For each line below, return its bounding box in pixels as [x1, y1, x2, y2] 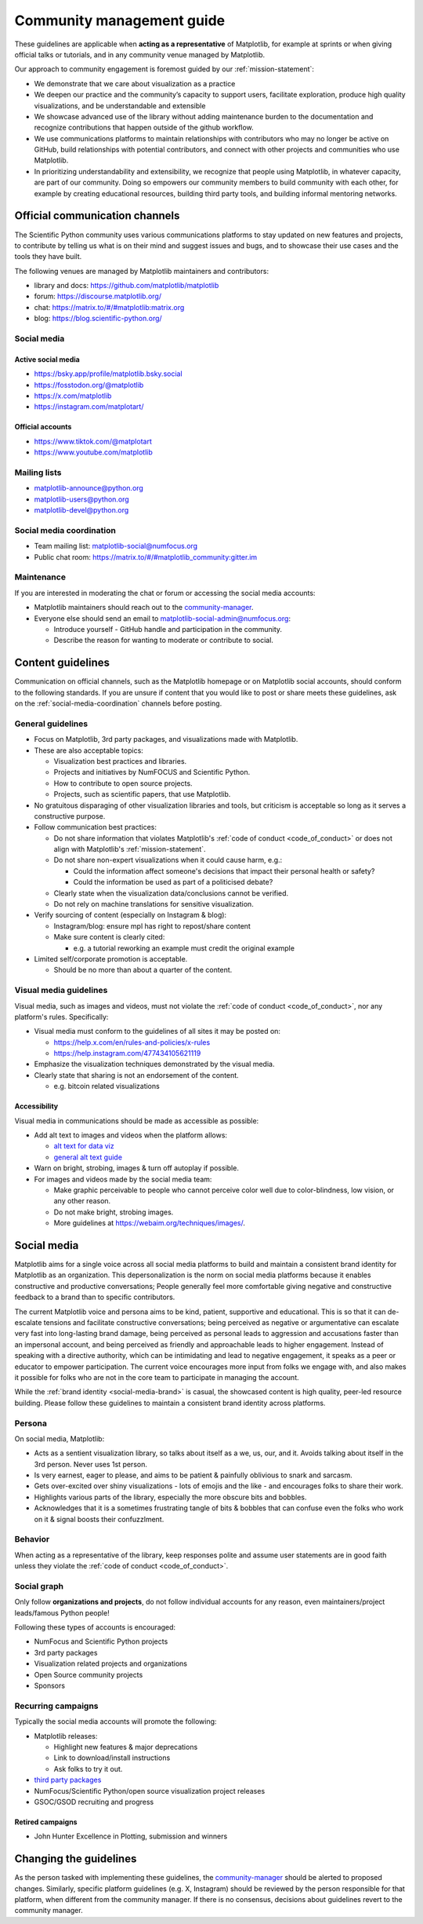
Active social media [14, 354, 80, 364]
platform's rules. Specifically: [14, 1012, 109, 1021]
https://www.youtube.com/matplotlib [34, 447, 153, 457]
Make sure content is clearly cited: [53, 933, 165, 942]
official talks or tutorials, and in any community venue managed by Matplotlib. [14, 49, 266, 59]
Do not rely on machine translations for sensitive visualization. [53, 900, 254, 909]
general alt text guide [53, 1152, 123, 1162]
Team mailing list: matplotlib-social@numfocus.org [34, 542, 198, 551]
